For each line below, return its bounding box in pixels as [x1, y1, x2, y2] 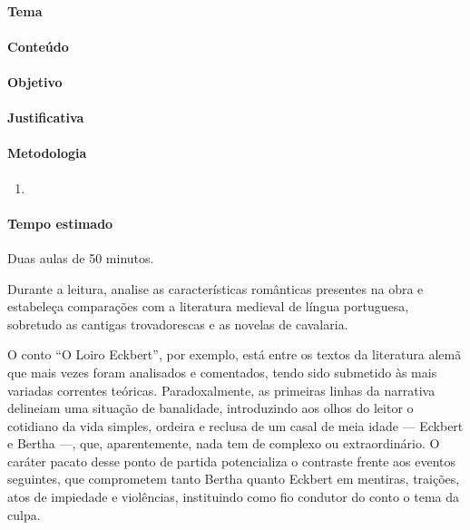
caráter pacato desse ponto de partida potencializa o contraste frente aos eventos [7, 451, 456, 470]
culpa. [7, 505, 41, 524]
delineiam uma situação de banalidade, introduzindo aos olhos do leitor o [7, 398, 414, 417]
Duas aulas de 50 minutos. [7, 248, 154, 267]
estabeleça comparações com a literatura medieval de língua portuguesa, [7, 297, 409, 316]
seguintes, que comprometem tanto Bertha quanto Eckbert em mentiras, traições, [7, 469, 460, 488]
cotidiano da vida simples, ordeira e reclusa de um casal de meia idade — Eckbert [7, 416, 464, 435]
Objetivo [7, 72, 63, 91]
